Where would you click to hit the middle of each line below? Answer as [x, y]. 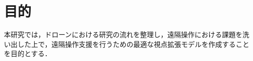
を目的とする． [28, 53]
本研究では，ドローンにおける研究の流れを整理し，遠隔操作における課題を [123, 34]
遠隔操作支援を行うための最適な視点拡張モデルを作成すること [150, 44]
